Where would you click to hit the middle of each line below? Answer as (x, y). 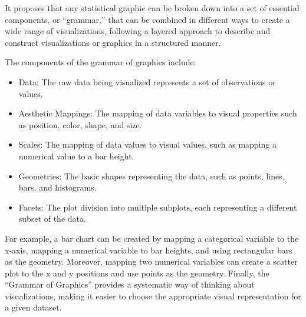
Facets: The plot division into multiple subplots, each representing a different (158, 207)
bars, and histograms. (57, 187)
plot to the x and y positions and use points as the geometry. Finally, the (137, 273)
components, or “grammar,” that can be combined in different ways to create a (147, 19)
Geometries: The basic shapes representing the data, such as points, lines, (152, 176)
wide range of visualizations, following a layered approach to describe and (138, 31)
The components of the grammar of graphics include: (101, 62)
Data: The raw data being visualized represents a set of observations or (147, 81)
